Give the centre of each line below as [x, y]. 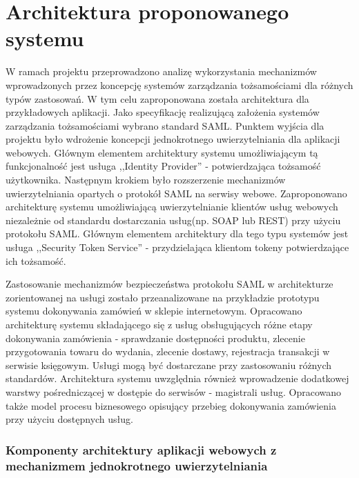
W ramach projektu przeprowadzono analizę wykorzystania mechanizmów [161, 71]
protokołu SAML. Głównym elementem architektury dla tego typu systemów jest [177, 233]
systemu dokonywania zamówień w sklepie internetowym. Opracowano [154, 311]
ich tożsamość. [36, 260]
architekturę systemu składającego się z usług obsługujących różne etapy [159, 324]
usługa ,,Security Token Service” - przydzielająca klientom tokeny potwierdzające [177, 247]
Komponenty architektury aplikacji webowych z [141, 449]
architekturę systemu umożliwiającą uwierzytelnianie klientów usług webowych [172, 207]
